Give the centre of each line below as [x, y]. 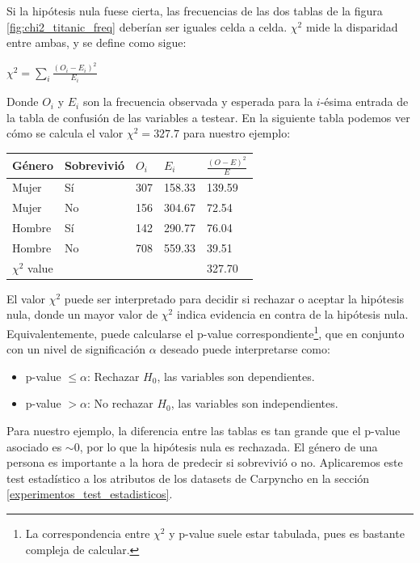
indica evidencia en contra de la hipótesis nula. [292, 314]
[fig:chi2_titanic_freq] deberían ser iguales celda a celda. [147, 26]
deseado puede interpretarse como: [245, 349]
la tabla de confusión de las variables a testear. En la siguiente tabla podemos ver [208, 117]
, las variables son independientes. [254, 403]
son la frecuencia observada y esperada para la [198, 102]
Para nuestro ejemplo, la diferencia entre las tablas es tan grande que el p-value [204, 431]
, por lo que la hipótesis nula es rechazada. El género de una [229, 446]
